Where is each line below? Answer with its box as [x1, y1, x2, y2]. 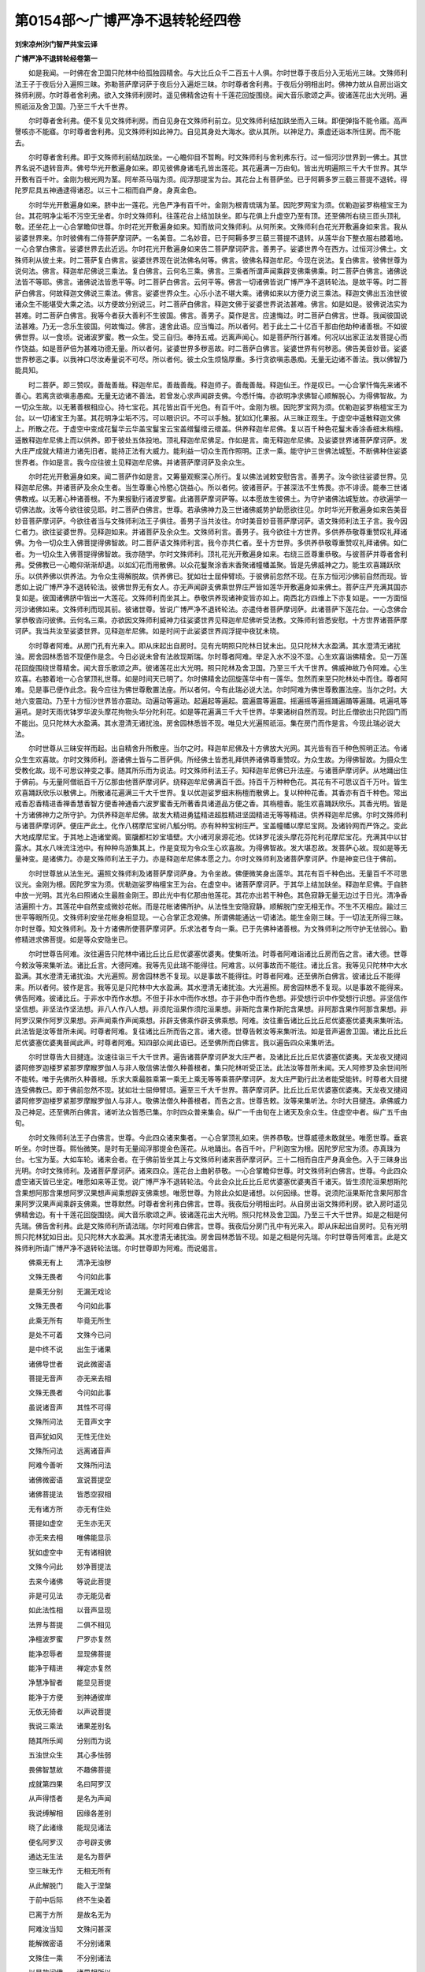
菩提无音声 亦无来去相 [28, 1373, 112, 1384]
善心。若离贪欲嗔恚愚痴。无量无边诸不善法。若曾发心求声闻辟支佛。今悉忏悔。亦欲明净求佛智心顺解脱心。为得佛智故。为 [14, 391, 408, 401]
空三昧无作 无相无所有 [28, 1866, 112, 1876]
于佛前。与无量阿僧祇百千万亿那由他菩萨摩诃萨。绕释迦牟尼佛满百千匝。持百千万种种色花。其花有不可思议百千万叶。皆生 [14, 777, 408, 786]
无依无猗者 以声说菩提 [28, 1707, 112, 1716]
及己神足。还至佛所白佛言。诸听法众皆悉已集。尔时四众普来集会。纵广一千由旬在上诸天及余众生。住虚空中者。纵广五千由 [14, 1107, 408, 1116]
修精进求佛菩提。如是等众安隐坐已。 [14, 935, 132, 944]
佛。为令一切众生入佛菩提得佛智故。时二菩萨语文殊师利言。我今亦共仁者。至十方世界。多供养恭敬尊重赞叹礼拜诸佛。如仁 [14, 538, 408, 547]
